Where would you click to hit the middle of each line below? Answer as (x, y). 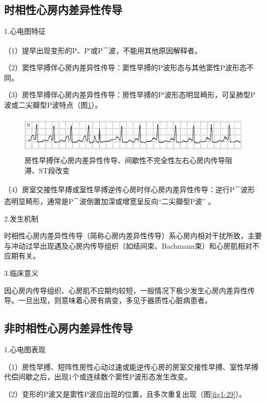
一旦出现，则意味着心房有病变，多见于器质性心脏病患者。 (115, 300)
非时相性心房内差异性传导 (69, 328)
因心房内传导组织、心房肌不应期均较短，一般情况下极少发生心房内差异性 (126, 290)
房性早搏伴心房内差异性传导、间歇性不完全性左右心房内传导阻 (128, 160)
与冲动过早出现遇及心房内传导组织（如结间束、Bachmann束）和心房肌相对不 (132, 245)
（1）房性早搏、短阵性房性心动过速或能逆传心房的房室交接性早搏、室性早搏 (131, 366)
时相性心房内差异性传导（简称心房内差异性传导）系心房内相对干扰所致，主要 (133, 236)
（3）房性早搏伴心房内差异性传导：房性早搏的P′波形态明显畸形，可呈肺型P (130, 95)
